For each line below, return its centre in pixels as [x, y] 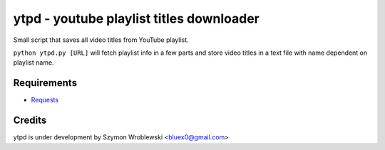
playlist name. [34, 63]
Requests [45, 100]
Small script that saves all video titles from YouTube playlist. [101, 40]
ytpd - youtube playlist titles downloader [136, 18]
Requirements [45, 83]
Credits [30, 120]
